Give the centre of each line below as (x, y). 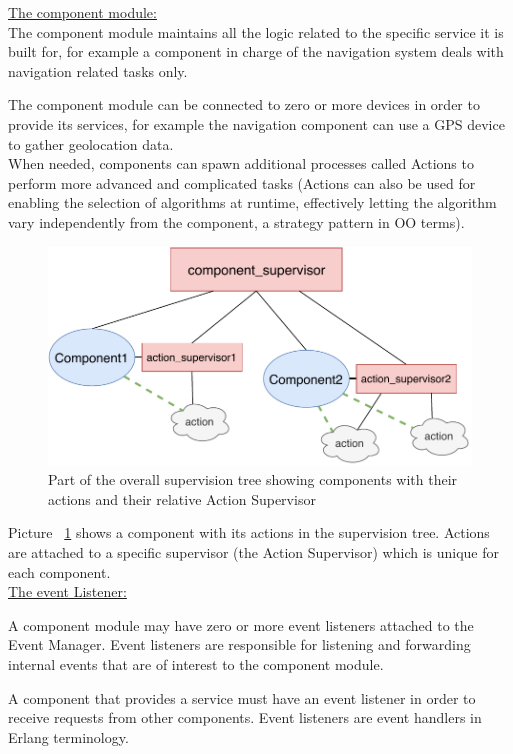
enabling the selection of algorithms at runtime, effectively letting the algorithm (252, 202)
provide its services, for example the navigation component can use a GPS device (256, 123)
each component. (59, 571)
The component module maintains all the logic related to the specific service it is (256, 31)
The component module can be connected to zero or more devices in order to (244, 104)
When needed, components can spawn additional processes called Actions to (241, 163)
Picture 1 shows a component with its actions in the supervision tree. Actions (249, 532)
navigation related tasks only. (98, 70)
